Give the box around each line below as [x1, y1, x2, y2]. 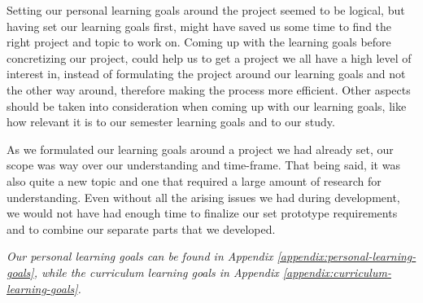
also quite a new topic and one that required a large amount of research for [7, 172, 382, 189]
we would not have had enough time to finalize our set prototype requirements [7, 204, 398, 222]
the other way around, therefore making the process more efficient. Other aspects [7, 81, 411, 98]
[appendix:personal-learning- [277, 248, 416, 265]
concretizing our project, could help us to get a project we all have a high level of [7, 49, 412, 66]
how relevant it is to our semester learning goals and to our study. [7, 113, 335, 130]
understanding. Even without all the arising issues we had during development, [7, 188, 400, 205]
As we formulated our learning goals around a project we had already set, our [7, 140, 394, 157]
